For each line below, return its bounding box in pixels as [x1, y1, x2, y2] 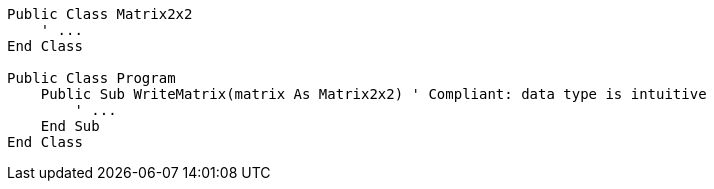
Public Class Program [7, 70, 176, 86]
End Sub [40, 118, 100, 134]
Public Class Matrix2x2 [7, 6, 193, 22]
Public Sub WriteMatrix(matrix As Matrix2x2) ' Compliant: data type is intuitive [40, 86, 707, 102]
